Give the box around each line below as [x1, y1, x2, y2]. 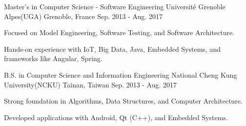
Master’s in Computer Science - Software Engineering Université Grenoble [4, 1, 225, 11]
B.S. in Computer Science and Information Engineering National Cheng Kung [4, 69, 237, 80]
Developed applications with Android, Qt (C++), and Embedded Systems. [4, 112, 228, 122]
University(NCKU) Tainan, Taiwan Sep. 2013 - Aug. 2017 [4, 79, 177, 89]
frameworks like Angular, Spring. [4, 53, 102, 63]
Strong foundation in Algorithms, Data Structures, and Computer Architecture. [4, 96, 243, 106]
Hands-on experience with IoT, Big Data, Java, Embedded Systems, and [4, 43, 221, 54]
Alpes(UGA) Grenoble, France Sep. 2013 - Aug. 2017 [4, 11, 163, 21]
